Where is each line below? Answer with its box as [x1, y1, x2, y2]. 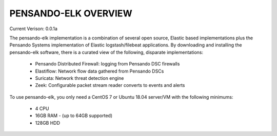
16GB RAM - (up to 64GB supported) [35, 112, 113, 119]
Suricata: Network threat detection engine [35, 75, 124, 81]
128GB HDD [35, 120, 61, 126]
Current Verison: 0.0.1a [9, 26, 57, 32]
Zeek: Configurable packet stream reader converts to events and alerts [35, 82, 185, 88]
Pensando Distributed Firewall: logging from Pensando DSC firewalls [35, 61, 180, 67]
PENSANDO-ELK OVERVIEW [9, 8, 133, 19]
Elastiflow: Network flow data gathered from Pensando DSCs [35, 68, 164, 74]
